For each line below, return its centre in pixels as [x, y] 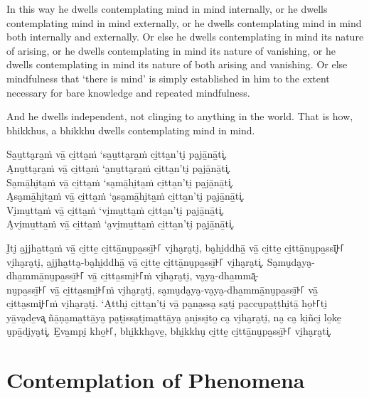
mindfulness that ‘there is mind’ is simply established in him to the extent [168, 78]
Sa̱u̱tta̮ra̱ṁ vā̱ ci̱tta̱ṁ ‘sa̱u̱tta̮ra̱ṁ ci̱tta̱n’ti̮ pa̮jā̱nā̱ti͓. [117, 154]
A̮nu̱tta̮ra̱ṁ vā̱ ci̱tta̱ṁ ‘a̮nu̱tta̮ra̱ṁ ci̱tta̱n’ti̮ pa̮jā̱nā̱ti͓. [119, 167]
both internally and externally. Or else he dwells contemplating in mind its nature [185, 37]
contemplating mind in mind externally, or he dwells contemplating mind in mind [184, 22]
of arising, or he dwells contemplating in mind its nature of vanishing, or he [171, 50]
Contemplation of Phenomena [156, 380]
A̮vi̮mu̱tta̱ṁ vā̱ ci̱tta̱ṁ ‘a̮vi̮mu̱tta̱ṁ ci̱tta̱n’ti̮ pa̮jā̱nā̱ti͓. [121, 224]
